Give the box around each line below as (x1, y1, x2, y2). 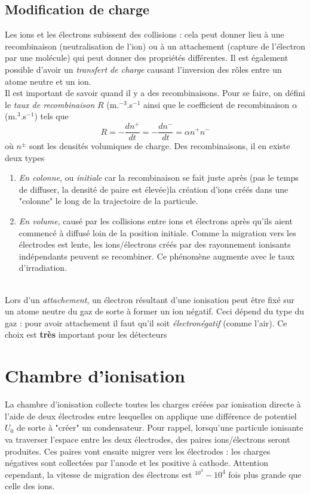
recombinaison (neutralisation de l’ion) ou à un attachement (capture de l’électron (5, 39, 306, 52)
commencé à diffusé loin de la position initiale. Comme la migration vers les (19, 226, 296, 239)
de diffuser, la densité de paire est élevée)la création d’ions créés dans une (19, 183, 288, 195)
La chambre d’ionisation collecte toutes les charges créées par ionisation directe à (5, 398, 301, 410)
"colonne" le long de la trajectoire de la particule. (19, 194, 198, 207)
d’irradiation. (19, 261, 67, 274)
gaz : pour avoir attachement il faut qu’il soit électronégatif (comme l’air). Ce (5, 316, 287, 329)
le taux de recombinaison (5, 98, 95, 110)
